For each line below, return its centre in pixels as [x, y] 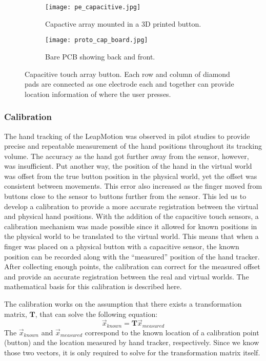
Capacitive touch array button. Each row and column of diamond [127, 74]
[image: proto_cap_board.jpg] [97, 40]
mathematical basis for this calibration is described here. [93, 286]
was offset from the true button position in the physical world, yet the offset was [131, 176]
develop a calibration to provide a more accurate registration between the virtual [131, 206]
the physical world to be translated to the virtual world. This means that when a [131, 236]
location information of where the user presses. [98, 94]
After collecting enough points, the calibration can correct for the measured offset [132, 266]
